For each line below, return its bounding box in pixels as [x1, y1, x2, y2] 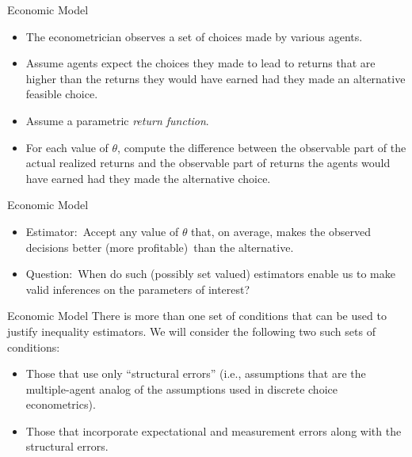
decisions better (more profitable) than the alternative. [25, 238, 294, 255]
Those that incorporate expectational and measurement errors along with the [25, 422, 402, 439]
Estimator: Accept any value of [25, 223, 179, 239]
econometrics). [25, 396, 96, 413]
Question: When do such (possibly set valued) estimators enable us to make [25, 265, 395, 282]
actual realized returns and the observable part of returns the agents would [25, 154, 391, 171]
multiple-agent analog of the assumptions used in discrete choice [25, 380, 338, 397]
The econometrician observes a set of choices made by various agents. [25, 28, 363, 44]
